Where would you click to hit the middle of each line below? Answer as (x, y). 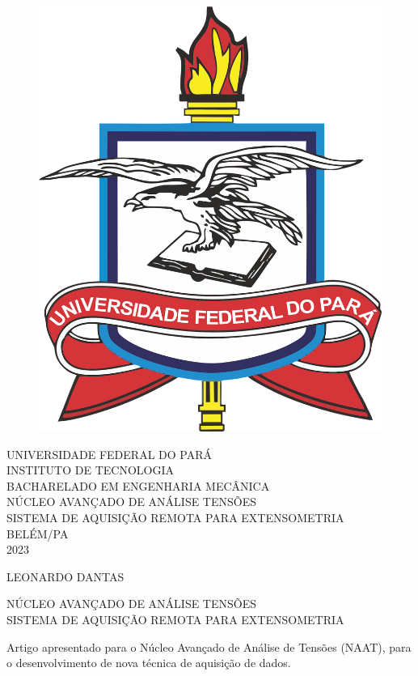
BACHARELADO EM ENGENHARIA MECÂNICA (138, 485)
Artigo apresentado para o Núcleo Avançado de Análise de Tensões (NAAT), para (209, 646)
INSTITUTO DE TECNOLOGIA (90, 470)
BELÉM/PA (38, 533)
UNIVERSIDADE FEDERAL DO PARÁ (109, 454)
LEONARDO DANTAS (65, 576)
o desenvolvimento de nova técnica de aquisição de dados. (149, 663)
